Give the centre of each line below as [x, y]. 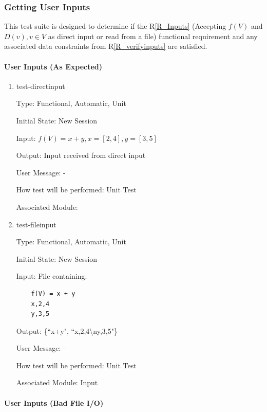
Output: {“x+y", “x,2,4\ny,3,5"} [67, 330]
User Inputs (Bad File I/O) [54, 402]
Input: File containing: [52, 276]
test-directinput [41, 86]
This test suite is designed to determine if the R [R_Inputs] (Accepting [115, 26]
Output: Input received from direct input [81, 155]
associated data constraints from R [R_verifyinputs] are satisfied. [106, 46]
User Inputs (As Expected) [53, 66]
